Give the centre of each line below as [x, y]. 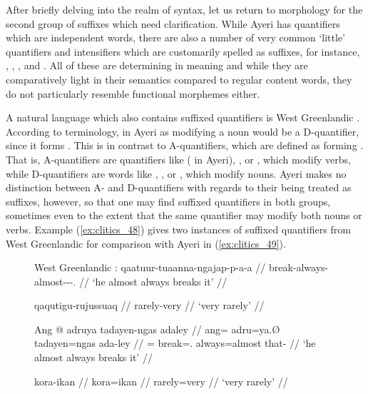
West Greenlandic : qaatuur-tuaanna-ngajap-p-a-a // [150, 267]
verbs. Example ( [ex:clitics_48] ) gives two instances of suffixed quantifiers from [178, 229]
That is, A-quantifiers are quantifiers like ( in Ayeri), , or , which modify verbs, [178, 159]
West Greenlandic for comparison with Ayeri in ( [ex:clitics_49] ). [146, 243]
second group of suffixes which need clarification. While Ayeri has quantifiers [173, 23]
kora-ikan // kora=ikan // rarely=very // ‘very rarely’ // [161, 381]
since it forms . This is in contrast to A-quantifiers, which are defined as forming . [185, 145]
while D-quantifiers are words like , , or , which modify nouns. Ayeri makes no [176, 173]
